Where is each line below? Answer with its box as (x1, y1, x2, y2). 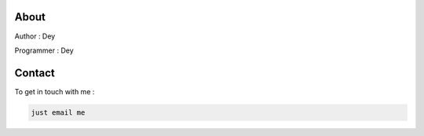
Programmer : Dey (14, 46, 74, 55)
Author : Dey (14, 31, 56, 41)
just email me (31, 108, 86, 117)
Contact (14, 66, 55, 79)
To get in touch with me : (14, 86, 95, 96)
